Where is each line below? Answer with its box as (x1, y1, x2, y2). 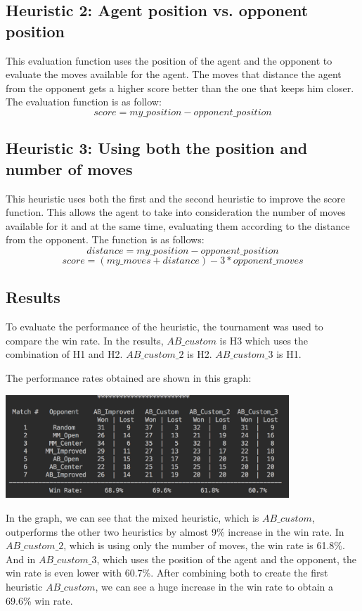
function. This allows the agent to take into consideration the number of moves (6, 205, 346, 219)
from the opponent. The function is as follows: (6, 232, 205, 247)
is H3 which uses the (219, 333, 309, 347)
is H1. (276, 347, 302, 361)
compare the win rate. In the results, (6, 333, 164, 347)
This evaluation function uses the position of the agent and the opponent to (6, 53, 332, 67)
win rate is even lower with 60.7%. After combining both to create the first (6, 565, 328, 580)
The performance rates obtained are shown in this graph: (6, 370, 252, 385)
